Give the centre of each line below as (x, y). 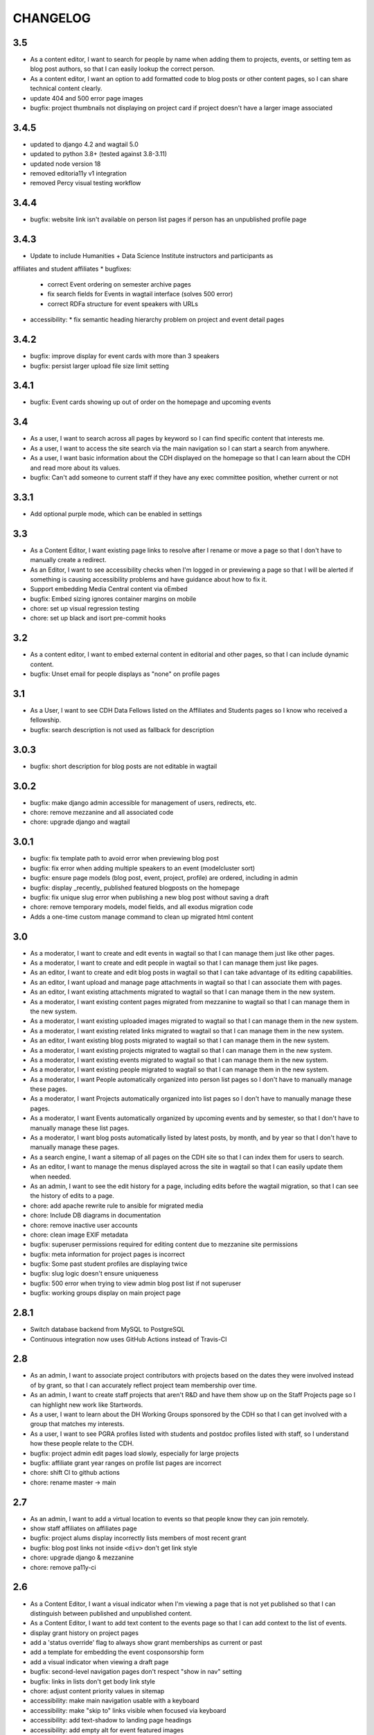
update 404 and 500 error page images (87, 98)
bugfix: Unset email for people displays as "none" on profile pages (125, 674)
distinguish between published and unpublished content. (111, 1613)
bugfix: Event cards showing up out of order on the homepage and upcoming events (151, 402)
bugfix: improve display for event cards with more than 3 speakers (125, 356)
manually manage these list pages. (80, 1128)
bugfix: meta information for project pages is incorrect (107, 1254)
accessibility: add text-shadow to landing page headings (111, 1720)
